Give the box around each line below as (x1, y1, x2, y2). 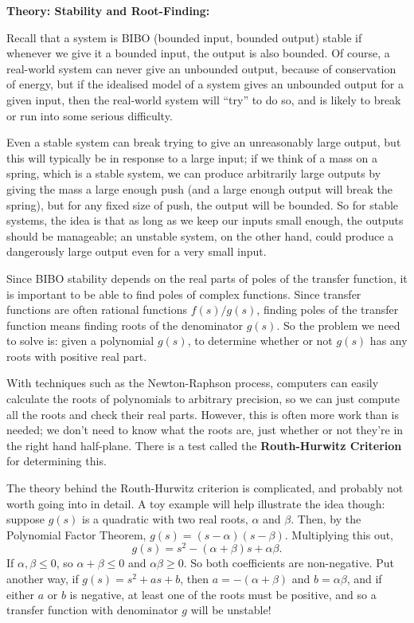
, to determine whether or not (187, 332, 333, 349)
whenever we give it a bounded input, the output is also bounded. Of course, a (6, 45, 390, 61)
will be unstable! (190, 601, 271, 618)
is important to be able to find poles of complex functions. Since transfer (6, 285, 361, 302)
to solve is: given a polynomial (6, 332, 154, 349)
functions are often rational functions (6, 301, 187, 318)
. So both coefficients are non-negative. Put (183, 554, 395, 571)
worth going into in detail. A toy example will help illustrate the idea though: (6, 495, 385, 511)
